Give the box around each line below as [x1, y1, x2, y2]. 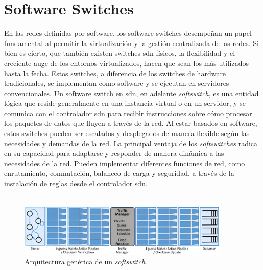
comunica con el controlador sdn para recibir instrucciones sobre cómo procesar [4, 107, 252, 118]
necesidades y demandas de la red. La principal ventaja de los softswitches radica [4, 138, 258, 148]
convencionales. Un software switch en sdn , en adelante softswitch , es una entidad [4, 87, 259, 98]
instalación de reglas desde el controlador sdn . [4, 178, 148, 189]
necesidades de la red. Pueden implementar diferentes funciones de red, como [4, 157, 245, 168]
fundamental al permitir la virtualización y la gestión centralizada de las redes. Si [4, 37, 259, 48]
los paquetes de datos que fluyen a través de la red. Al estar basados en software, [4, 118, 257, 128]
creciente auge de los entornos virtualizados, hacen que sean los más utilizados [4, 57, 249, 68]
